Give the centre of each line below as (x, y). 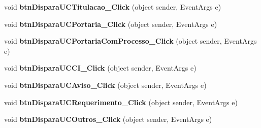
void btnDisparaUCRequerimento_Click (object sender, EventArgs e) (121, 102)
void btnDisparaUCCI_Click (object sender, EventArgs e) (100, 68)
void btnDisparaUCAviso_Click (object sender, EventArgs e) (105, 85)
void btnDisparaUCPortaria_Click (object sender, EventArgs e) (111, 24)
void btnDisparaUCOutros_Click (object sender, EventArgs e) (108, 119)
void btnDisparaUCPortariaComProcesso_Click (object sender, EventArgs (130, 41)
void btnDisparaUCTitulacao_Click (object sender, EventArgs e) (113, 7)
